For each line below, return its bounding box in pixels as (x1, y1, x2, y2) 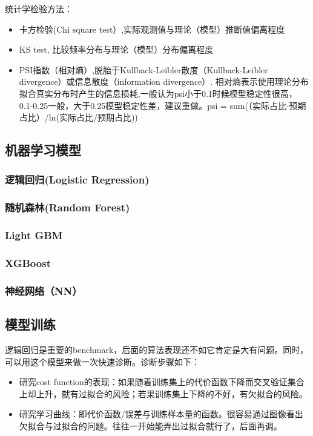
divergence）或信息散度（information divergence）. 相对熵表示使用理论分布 (19, 75, 309, 88)
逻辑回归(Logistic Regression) (5, 172, 150, 187)
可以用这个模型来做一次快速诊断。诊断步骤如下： (5, 355, 200, 368)
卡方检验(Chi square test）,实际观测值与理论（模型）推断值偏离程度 (19, 22, 285, 35)
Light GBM (5, 228, 63, 243)
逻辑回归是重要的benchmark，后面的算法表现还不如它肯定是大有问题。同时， (5, 343, 309, 355)
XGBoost (5, 255, 51, 270)
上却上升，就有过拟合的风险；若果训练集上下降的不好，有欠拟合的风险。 (19, 387, 308, 400)
